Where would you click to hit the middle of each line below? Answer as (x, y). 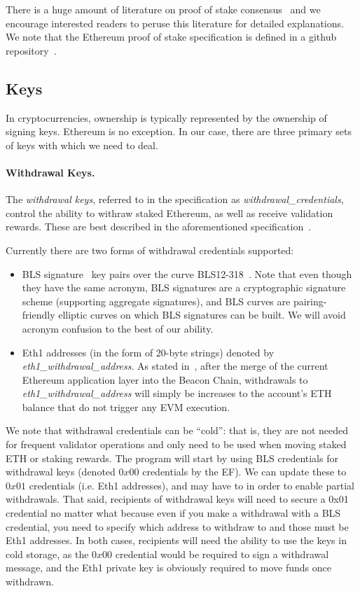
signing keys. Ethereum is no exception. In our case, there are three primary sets (179, 131)
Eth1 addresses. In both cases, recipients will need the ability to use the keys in (176, 540)
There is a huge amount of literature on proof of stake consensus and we (163, 9)
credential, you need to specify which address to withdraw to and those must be (177, 526)
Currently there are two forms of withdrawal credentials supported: (150, 250)
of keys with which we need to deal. (82, 145)
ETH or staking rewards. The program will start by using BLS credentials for (172, 458)
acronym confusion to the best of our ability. (118, 328)
